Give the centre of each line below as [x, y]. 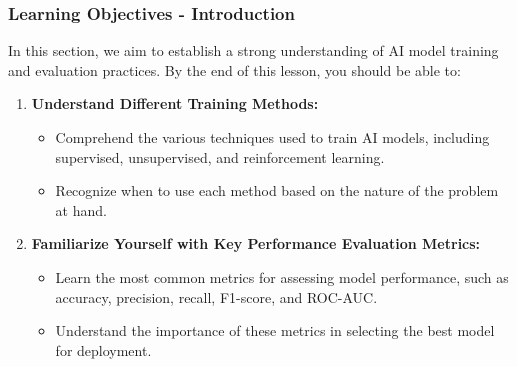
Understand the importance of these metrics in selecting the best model [275, 330]
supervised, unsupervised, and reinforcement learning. [220, 156]
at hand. [81, 209]
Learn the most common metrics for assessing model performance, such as [282, 276]
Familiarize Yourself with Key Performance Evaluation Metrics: [256, 243]
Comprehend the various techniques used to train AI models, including [272, 137]
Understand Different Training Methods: [175, 103]
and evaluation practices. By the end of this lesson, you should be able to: [234, 69]
